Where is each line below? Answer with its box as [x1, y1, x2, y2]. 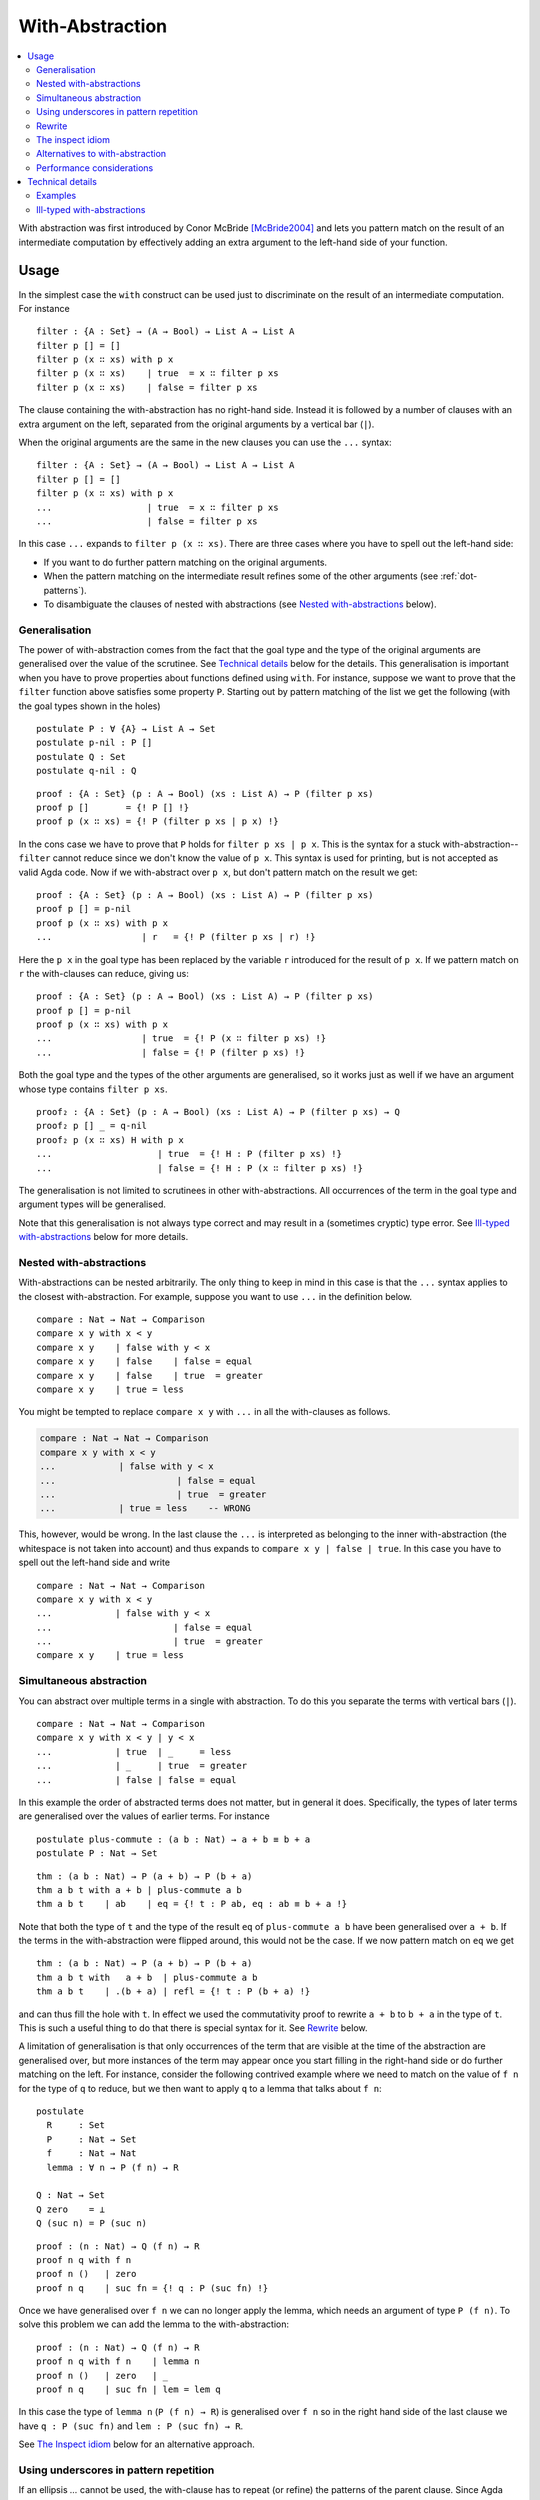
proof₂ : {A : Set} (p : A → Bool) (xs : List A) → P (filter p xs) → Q [36, 1106, 400, 1118]
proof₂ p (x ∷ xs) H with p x [36, 1134, 185, 1145]
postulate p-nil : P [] [36, 737, 153, 749]
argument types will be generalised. [18, 1198, 167, 1210]
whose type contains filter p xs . [18, 1083, 168, 1095]
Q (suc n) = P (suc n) [36, 2218, 148, 2229]
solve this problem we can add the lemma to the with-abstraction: [18, 2318, 290, 2330]
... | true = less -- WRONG [39, 1503, 251, 1514]
